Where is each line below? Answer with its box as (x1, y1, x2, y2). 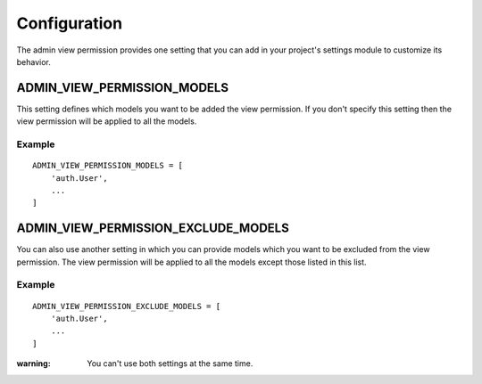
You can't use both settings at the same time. (87, 358, 253, 369)
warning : (16, 358, 51, 369)
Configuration (16, 13, 123, 33)
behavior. (16, 56, 51, 67)
